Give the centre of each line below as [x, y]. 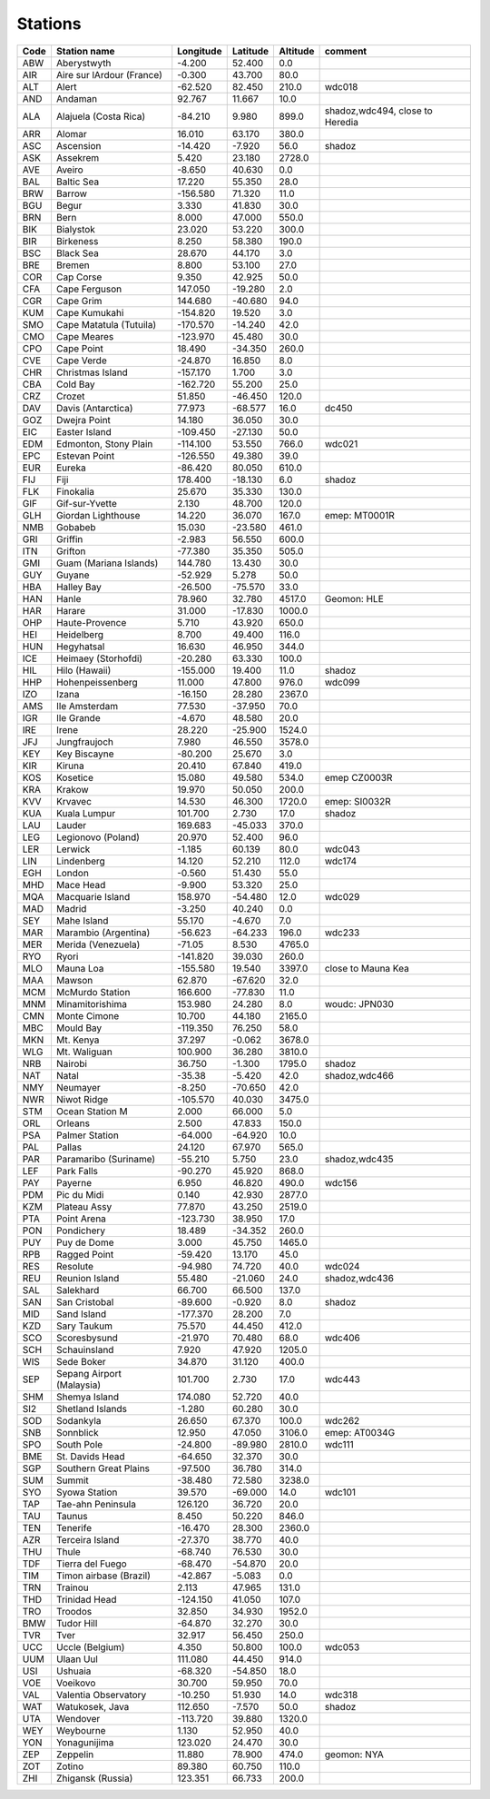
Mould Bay [79, 1028]
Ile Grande [78, 717]
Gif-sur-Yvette [87, 503]
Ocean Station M [92, 1111]
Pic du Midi [80, 1194]
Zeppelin [75, 1755]
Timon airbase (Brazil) [103, 1576]
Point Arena [81, 1219]
